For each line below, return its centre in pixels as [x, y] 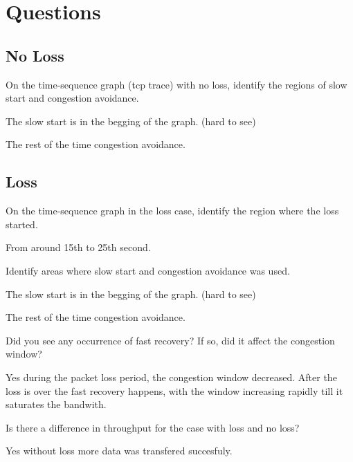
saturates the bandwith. [56, 404]
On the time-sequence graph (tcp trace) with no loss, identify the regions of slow [176, 84]
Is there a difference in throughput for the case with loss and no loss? [153, 427]
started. [22, 224]
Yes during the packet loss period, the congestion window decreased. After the [171, 377]
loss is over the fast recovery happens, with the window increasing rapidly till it [174, 390]
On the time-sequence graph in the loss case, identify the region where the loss [172, 211]
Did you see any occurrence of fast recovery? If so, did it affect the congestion [170, 340]
